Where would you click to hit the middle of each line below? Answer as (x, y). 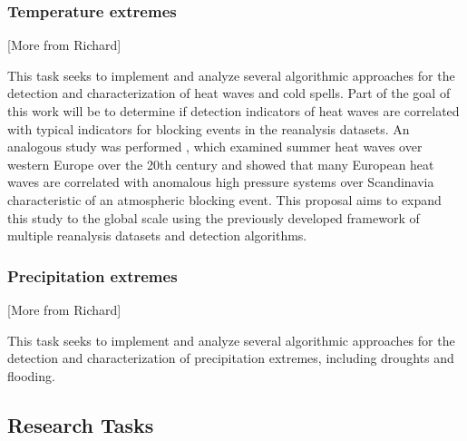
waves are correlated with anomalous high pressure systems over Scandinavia (221, 182)
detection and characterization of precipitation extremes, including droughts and (231, 358)
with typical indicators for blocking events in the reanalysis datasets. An (209, 128)
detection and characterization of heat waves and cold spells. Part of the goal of (229, 93)
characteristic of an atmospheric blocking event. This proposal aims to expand (224, 199)
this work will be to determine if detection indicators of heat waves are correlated (233, 111)
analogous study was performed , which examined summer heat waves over (215, 147)
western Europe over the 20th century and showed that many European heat (221, 164)
